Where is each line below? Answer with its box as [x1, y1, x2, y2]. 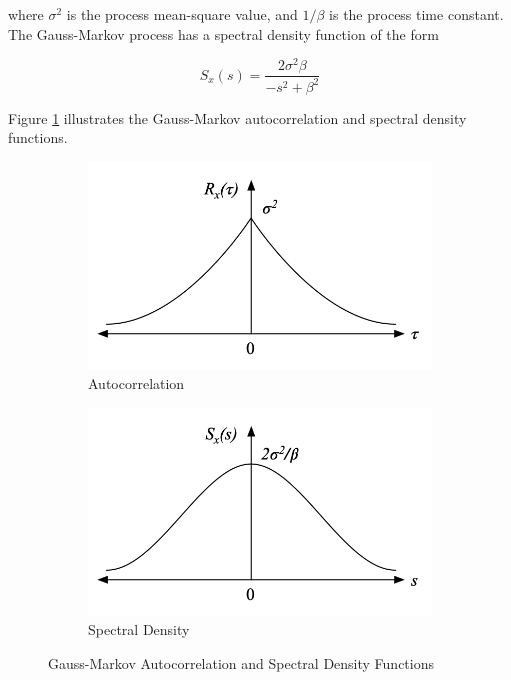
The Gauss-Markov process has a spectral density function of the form [8, 23, 439, 44]
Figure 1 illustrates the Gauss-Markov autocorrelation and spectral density [8, 107, 467, 128]
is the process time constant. [329, 4, 504, 24]
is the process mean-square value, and [66, 4, 298, 24]
